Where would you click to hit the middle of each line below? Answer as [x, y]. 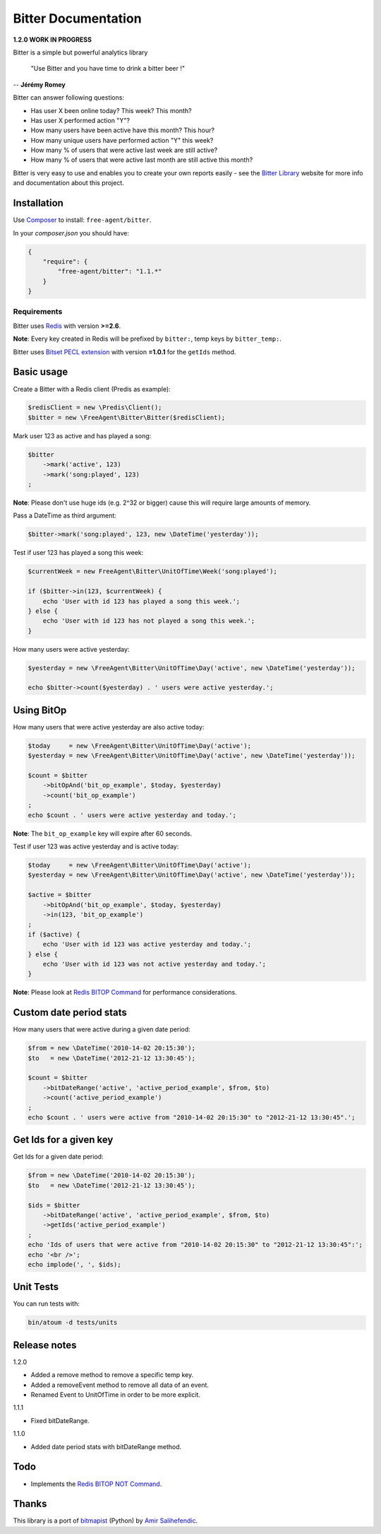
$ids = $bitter [54, 1205]
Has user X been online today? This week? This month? [111, 110]
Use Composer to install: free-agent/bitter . [82, 220]
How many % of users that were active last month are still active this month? [142, 160]
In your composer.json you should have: [71, 233]
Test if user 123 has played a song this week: [78, 553]
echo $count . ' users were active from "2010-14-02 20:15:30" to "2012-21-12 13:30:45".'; [192, 1117]
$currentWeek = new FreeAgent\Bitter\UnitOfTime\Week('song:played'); [153, 572]
